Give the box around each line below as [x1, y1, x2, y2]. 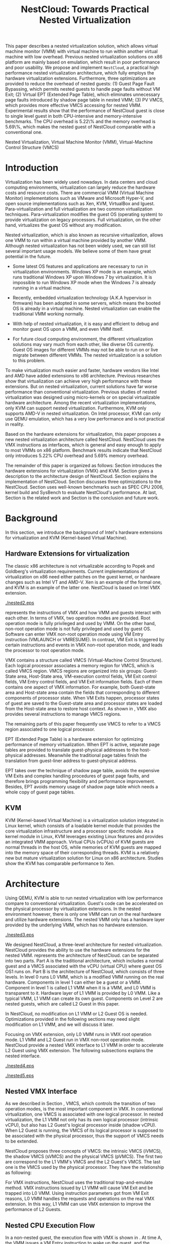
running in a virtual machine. [12, 285, 72, 291]
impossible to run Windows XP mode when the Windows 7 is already [12, 280, 156, 286]
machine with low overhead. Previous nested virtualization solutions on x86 [5, 54, 163, 60]
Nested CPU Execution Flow [5, 1221, 95, 1230]
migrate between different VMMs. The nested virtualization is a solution [12, 352, 162, 358]
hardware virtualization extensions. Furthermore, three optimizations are [5, 75, 156, 82]
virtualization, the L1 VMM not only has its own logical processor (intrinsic [5, 1117, 158, 1123]
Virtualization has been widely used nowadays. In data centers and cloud [5, 179, 158, 185]
